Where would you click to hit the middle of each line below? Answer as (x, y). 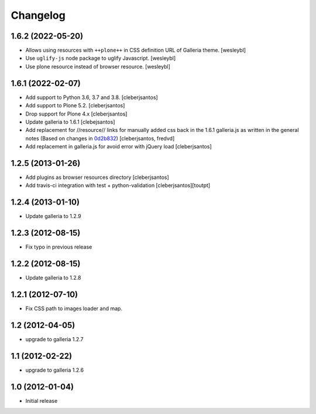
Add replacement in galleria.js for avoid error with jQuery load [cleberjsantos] (118, 147)
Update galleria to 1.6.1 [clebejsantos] (70, 122)
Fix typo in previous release (59, 247)
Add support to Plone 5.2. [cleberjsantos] (75, 106)
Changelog (38, 15)
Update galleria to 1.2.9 (53, 216)
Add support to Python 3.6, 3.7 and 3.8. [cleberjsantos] (92, 97)
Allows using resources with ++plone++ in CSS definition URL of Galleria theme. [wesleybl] (135, 50)
